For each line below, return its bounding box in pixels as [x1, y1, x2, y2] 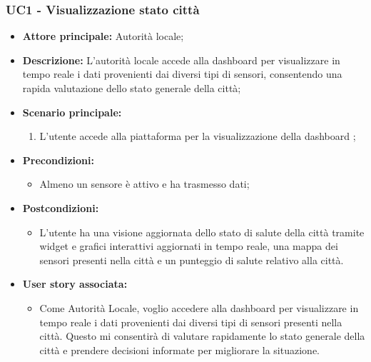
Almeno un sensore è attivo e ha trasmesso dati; [39, 176, 250, 191]
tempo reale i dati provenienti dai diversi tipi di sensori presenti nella [39, 314, 342, 329]
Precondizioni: [22, 152, 94, 167]
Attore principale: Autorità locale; [22, 29, 184, 44]
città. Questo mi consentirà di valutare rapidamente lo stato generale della [39, 328, 365, 343]
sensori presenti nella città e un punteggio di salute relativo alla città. [39, 252, 344, 267]
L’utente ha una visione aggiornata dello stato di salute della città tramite [39, 224, 365, 239]
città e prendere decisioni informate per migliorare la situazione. [39, 342, 320, 357]
